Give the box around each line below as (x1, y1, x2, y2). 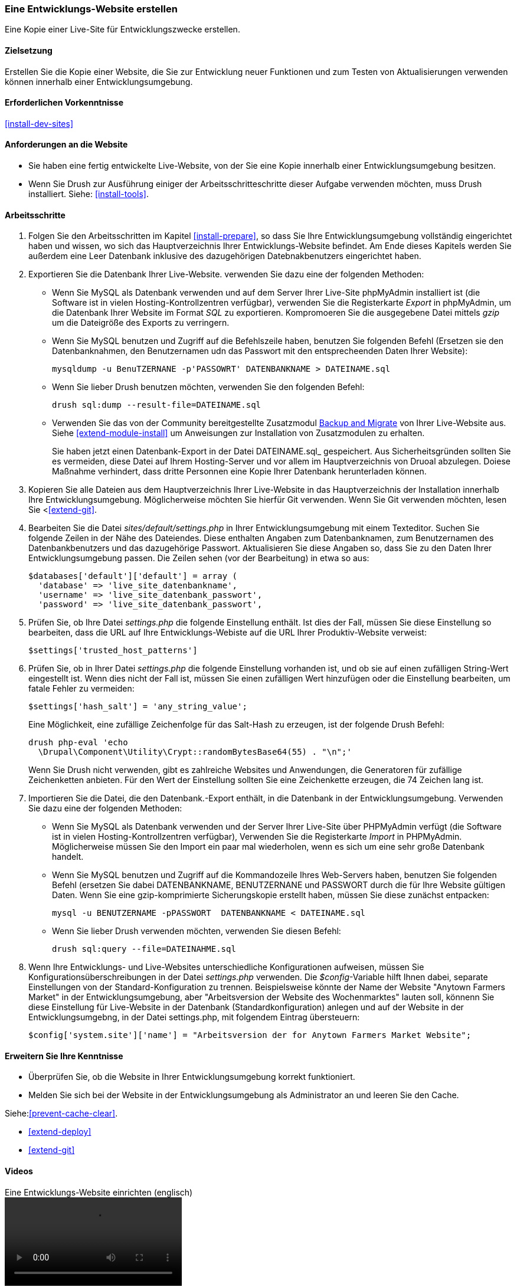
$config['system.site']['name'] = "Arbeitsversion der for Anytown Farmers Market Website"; (28, 1030, 472, 1040)
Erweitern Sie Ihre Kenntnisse (5, 1050, 123, 1061)
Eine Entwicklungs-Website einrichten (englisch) (5, 1187, 193, 1197)
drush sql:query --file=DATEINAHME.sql (52, 944, 236, 954)
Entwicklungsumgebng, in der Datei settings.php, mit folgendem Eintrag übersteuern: (28, 1012, 360, 1023)
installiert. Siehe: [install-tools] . (28, 189, 149, 199)
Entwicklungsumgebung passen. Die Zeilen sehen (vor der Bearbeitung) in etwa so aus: (28, 553, 369, 564)
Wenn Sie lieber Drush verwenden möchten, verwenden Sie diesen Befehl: (52, 926, 341, 936)
